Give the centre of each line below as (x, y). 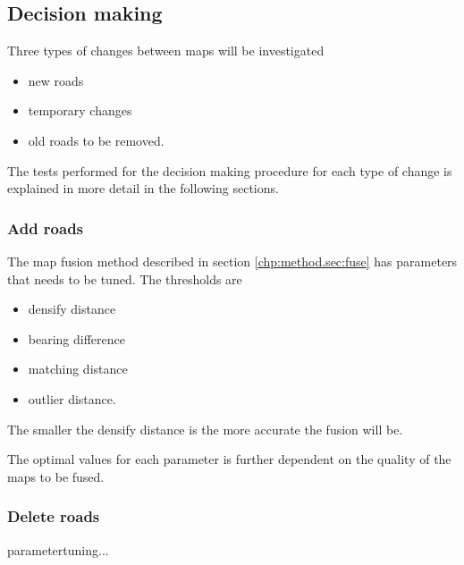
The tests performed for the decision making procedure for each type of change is (230, 170)
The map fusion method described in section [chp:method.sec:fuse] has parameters (232, 261)
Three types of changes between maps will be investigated (166, 51)
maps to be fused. (56, 476)
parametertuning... (58, 549)
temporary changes (80, 110)
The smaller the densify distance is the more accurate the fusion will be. (205, 429)
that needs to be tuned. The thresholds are (125, 278)
